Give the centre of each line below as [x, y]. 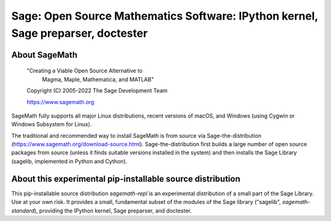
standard [23, 211]
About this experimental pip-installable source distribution [126, 178]
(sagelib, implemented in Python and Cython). [69, 161]
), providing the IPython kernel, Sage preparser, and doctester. [113, 211]
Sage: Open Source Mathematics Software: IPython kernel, [165, 16]
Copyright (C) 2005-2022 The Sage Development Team [97, 91]
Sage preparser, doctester [80, 33]
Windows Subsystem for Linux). [51, 124]
